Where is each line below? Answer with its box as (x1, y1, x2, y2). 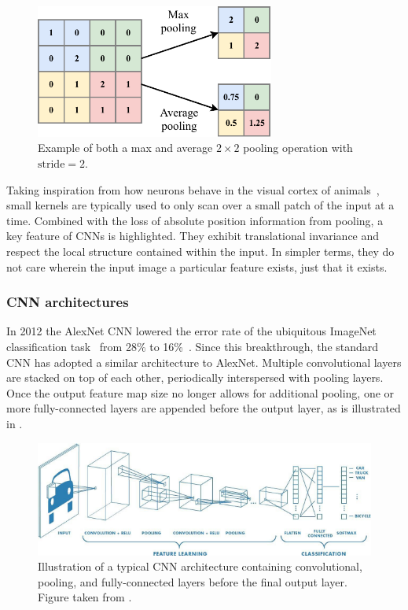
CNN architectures (6, 292, 129, 312)
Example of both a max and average (38, 139, 213, 156)
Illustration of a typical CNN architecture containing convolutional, (38, 558, 362, 575)
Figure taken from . (38, 589, 132, 605)
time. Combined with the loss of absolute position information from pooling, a (6, 212, 384, 228)
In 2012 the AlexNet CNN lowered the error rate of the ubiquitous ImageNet (6, 323, 377, 339)
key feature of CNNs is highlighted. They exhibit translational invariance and (6, 227, 380, 244)
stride (38, 159, 65, 171)
